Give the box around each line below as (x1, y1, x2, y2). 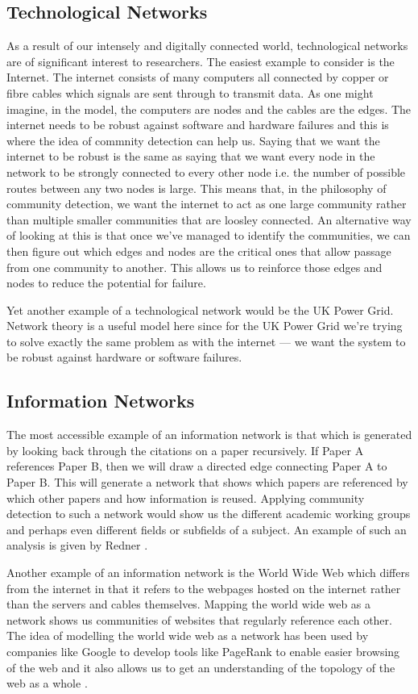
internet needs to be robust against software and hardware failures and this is (6, 116, 389, 133)
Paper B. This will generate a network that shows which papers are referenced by (6, 474, 408, 491)
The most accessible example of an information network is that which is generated (6, 426, 412, 443)
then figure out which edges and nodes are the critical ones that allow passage (6, 242, 391, 259)
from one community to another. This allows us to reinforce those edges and (6, 258, 383, 275)
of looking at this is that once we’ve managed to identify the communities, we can (6, 227, 411, 244)
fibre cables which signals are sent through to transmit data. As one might (6, 84, 374, 101)
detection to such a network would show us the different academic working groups (6, 505, 411, 522)
